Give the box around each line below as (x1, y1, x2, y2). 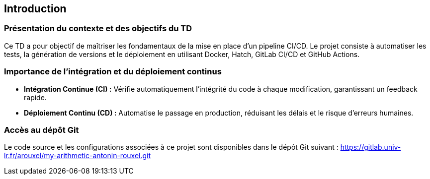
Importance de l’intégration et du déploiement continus (4, 66, 222, 77)
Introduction (4, 2, 67, 15)
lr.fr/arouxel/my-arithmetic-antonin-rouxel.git (4, 151, 151, 160)
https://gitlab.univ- (340, 143, 401, 152)
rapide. (24, 93, 47, 102)
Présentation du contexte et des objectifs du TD (4, 23, 192, 34)
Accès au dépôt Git (4, 124, 79, 135)
